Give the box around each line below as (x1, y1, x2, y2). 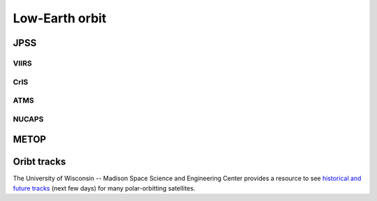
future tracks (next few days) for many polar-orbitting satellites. (13, 184, 195, 192)
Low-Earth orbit (13, 10, 107, 26)
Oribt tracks (13, 156, 66, 167)
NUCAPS (13, 114, 44, 124)
